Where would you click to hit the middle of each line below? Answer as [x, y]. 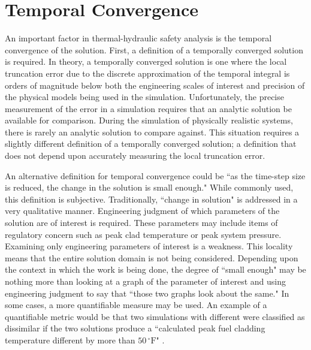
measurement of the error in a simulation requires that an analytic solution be [148, 108]
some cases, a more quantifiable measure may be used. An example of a [136, 305]
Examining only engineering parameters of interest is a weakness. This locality [149, 246]
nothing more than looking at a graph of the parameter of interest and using [145, 281]
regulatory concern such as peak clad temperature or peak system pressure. [143, 234]
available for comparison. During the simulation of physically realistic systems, [149, 120]
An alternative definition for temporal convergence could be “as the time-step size [155, 175]
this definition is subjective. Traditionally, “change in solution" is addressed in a [151, 199]
